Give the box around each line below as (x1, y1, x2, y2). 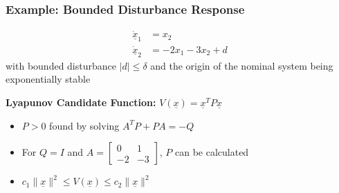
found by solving (49, 118, 120, 132)
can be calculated (174, 145, 249, 159)
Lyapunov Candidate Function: (6, 94, 156, 109)
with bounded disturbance (6, 58, 116, 72)
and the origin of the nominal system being (150, 58, 333, 72)
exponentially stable (6, 72, 91, 86)
